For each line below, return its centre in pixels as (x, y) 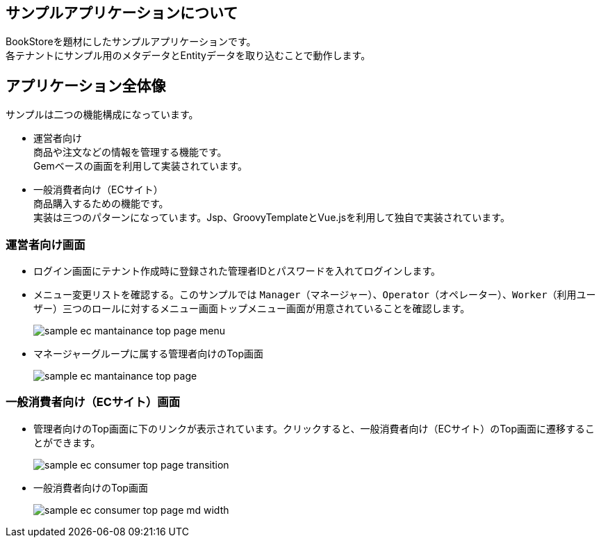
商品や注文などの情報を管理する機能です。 (130, 152)
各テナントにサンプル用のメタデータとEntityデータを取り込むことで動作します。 (188, 56)
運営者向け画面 (46, 244)
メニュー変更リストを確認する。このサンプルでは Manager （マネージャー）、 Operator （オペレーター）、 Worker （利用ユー (315, 295)
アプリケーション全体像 (86, 86)
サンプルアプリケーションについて (122, 13)
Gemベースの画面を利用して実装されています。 (140, 166)
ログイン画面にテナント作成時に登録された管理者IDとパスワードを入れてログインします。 (237, 271)
